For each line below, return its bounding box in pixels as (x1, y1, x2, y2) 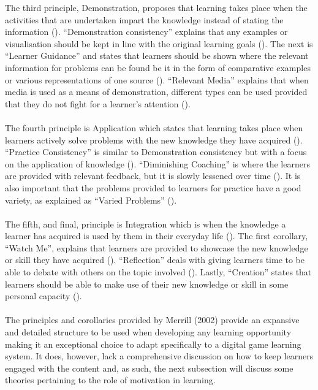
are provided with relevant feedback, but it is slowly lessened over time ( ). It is (5, 169, 301, 182)
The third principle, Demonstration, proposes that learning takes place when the (5, 1, 308, 13)
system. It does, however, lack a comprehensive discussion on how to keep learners (5, 350, 314, 362)
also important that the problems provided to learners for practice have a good (5, 181, 301, 194)
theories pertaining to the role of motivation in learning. (5, 373, 216, 386)
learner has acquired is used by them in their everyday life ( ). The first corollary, (5, 229, 308, 242)
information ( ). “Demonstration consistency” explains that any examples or (5, 25, 288, 38)
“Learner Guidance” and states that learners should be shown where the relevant (5, 49, 309, 62)
